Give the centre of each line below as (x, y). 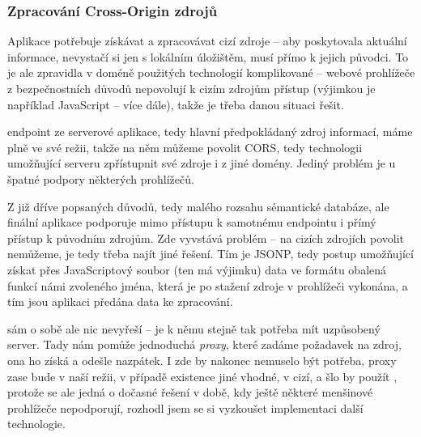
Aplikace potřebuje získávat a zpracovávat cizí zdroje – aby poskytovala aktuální (207, 41)
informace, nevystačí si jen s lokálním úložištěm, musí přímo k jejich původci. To (208, 56)
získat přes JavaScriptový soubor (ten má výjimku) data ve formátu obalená (197, 269)
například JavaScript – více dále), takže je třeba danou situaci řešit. (176, 104)
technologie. (36, 424)
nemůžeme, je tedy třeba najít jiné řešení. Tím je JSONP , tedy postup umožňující (210, 254)
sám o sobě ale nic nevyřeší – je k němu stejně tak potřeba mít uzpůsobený (194, 328)
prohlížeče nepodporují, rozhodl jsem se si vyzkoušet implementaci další (185, 407)
